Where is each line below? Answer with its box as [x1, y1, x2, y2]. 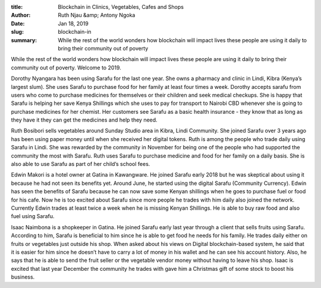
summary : [11, 36, 37, 44]
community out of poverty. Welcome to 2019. [11, 64, 121, 71]
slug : [11, 28, 24, 36]
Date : [11, 20, 25, 27]
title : [11, 4, 23, 10]
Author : [11, 12, 31, 19]
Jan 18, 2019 [58, 20, 89, 27]
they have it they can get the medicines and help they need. [11, 116, 158, 124]
